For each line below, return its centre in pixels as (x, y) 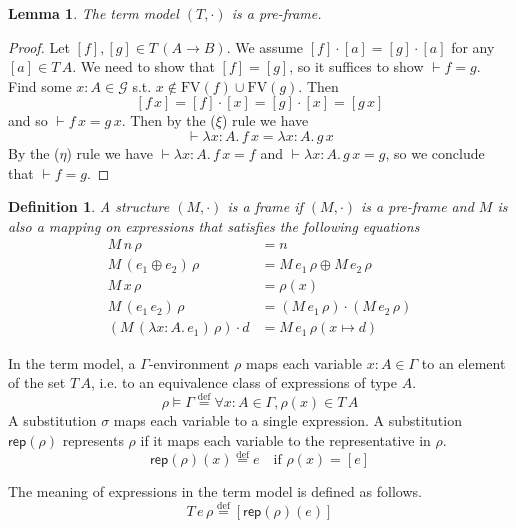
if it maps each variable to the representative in (285, 439)
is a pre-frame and (417, 206)
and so (28, 120)
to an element (463, 362)
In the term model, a (72, 362)
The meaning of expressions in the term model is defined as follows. (215, 491)
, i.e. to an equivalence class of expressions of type (243, 382)
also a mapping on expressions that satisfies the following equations (214, 225)
